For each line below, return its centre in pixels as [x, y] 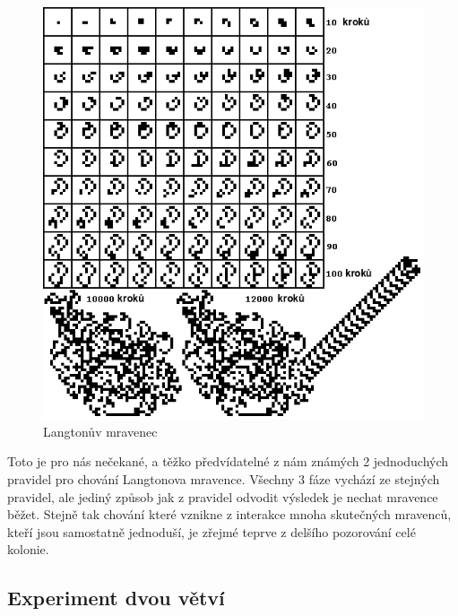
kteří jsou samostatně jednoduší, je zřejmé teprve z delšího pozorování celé [212, 531]
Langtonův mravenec [100, 431]
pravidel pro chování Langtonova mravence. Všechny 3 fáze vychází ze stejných [224, 478]
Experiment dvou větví [116, 598]
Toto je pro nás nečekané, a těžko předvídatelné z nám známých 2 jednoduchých [228, 461]
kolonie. [28, 549]
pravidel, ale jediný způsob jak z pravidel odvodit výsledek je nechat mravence [223, 496]
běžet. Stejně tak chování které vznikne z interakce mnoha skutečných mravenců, [229, 514]
